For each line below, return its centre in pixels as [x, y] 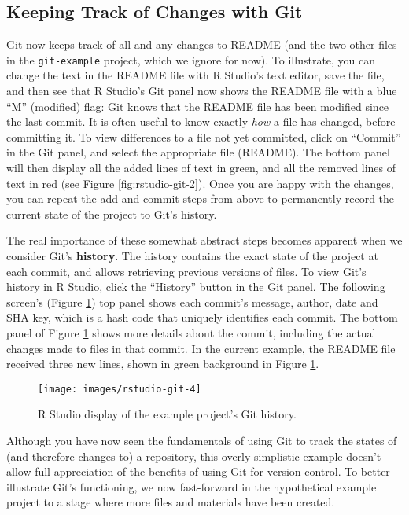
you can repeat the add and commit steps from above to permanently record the [201, 199]
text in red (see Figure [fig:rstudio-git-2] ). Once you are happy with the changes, [200, 183]
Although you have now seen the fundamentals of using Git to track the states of [202, 440]
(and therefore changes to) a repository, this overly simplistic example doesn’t [194, 456]
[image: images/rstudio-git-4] [120, 389]
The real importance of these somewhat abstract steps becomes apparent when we [204, 240]
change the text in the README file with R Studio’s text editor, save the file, [195, 75]
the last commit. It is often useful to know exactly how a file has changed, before [201, 121]
